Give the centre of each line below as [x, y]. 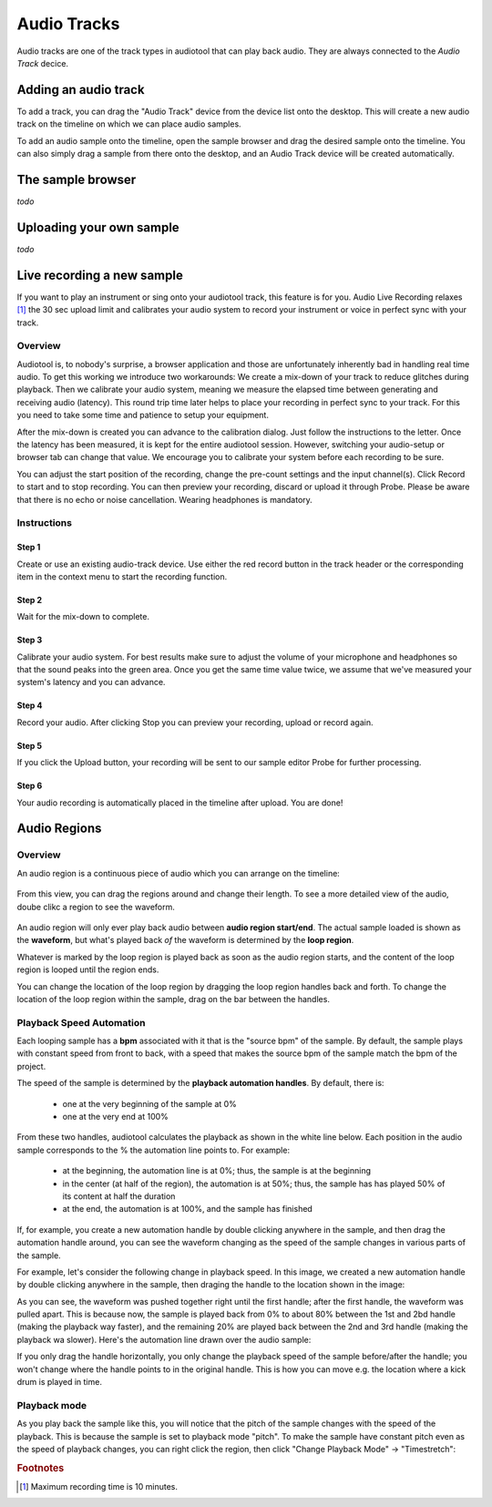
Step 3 [30, 640]
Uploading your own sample [98, 227]
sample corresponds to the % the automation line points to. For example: [154, 1150]
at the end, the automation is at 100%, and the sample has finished [188, 1209]
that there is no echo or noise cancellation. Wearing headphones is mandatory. [165, 499]
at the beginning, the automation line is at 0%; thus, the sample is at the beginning [217, 1171]
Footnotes [41, 1468]
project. [31, 1066]
